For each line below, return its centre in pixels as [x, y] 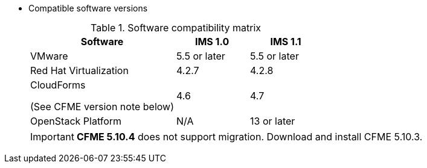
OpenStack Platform [76, 121]
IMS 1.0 [212, 42]
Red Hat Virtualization [79, 70]
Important [52, 137]
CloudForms [58, 85]
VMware [49, 56]
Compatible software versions [88, 8]
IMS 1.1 [286, 42]
